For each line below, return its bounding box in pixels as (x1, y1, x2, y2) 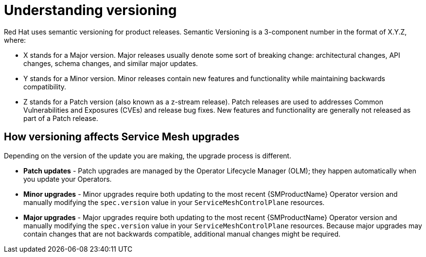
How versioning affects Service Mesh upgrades (4, 131, 240, 143)
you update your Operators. (23, 174, 112, 183)
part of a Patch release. (23, 114, 98, 122)
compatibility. (23, 82, 67, 91)
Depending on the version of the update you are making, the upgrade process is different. (4, 151, 291, 160)
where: (4, 35, 26, 44)
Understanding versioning (4, 2, 177, 18)
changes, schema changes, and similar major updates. (23, 59, 198, 68)
